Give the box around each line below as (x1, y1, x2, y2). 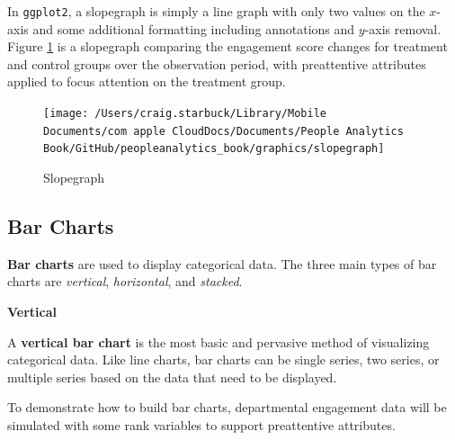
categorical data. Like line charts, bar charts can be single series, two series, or (7, 350, 440, 369)
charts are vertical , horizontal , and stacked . (7, 272, 243, 291)
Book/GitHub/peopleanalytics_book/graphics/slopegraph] (43, 142, 385, 156)
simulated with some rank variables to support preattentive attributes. (7, 415, 396, 434)
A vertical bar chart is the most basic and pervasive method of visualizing (7, 332, 430, 351)
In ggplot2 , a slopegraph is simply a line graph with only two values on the (7, 2, 425, 20)
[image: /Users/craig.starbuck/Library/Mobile (43, 107, 326, 121)
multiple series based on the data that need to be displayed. (7, 367, 337, 386)
